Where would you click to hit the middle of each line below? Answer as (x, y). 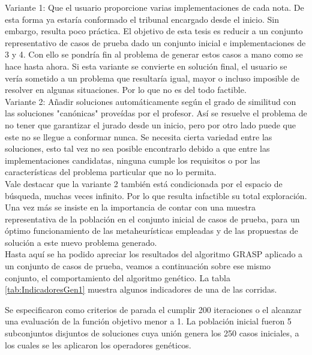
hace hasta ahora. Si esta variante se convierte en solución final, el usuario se (146, 66)
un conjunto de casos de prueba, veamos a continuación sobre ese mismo (138, 266)
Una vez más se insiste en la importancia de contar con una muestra (130, 207)
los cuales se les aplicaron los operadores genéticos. (98, 345)
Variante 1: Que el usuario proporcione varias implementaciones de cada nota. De (154, 7)
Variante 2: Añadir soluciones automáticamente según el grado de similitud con (151, 101)
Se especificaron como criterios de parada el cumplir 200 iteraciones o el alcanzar (153, 309)
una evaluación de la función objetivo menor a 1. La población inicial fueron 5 (148, 321)
